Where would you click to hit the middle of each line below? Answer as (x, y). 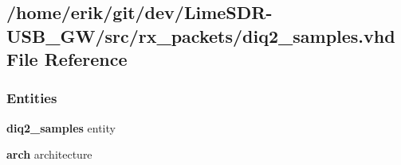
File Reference (67, 59)
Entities (32, 98)
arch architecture (49, 154)
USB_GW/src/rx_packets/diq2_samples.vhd (201, 35)
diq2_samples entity (61, 127)
